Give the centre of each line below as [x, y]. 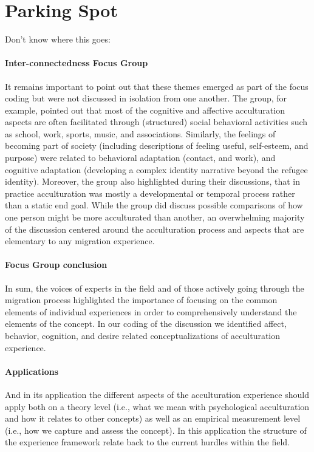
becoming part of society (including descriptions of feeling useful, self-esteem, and [157, 146]
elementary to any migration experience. [80, 241]
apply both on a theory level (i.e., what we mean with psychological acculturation [157, 406]
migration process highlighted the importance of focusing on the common [141, 300]
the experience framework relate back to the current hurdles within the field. [147, 442]
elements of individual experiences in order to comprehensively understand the [151, 311]
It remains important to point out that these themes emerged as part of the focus [157, 86]
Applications [32, 371]
